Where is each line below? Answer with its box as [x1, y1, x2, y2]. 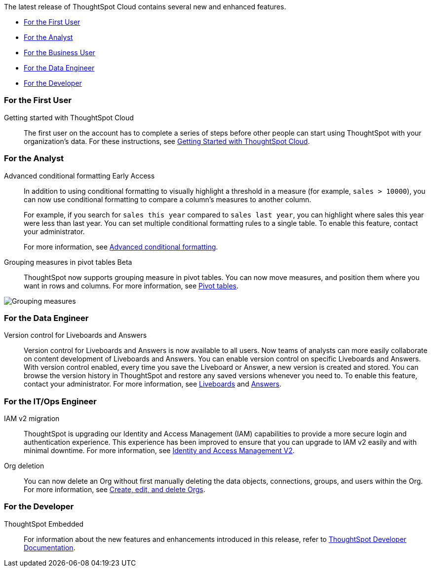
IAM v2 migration [4, 414, 60, 423]
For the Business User [24, 48, 95, 57]
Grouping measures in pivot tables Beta [4, 257, 132, 266]
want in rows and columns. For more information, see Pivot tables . [24, 281, 239, 290]
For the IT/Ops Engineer [4, 396, 97, 406]
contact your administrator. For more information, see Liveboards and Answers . [24, 380, 282, 389]
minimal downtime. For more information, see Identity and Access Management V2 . [24, 446, 295, 455]
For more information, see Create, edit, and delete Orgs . [24, 485, 205, 494]
